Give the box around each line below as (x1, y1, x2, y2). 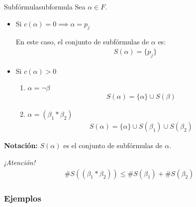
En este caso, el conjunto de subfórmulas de (15, 36, 149, 47)
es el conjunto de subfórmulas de (63, 140, 163, 151)
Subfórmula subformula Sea (4, 1, 86, 11)
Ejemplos (4, 192, 41, 204)
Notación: (4, 140, 38, 151)
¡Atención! (4, 157, 35, 168)
